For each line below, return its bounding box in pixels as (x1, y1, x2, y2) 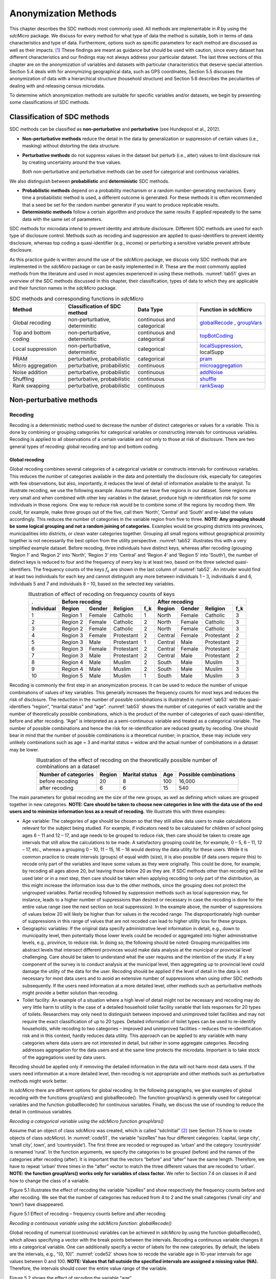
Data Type (137, 306, 163, 313)
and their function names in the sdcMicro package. (9, 285, 117, 291)
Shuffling (12, 375, 35, 382)
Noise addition (12, 368, 48, 376)
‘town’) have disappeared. (9, 1201, 64, 1207)
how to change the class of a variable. (9, 1177, 90, 1184)
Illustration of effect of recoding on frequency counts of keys (28, 591, 175, 598)
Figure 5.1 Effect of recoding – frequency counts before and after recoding (9, 1210, 166, 1217)
